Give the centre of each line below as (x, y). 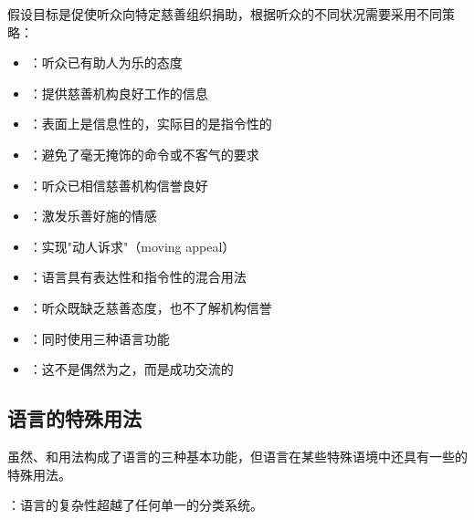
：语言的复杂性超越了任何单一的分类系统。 (135, 505)
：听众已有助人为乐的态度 (105, 62)
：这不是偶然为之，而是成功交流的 (131, 369)
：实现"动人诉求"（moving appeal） (132, 246)
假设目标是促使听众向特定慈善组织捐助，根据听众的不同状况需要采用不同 (225, 14)
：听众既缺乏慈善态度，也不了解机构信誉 (150, 307)
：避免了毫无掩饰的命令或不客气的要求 (144, 154)
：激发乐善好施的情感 (93, 216)
